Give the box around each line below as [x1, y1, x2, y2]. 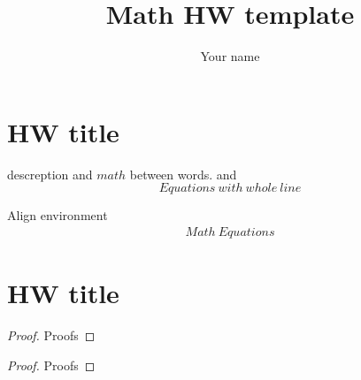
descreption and [7, 164, 93, 183]
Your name [200, 47, 260, 65]
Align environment [7, 206, 108, 224]
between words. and [129, 164, 237, 183]
